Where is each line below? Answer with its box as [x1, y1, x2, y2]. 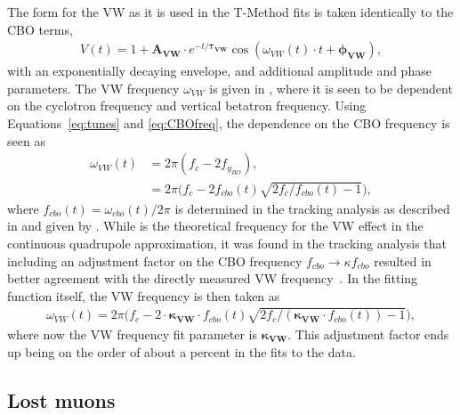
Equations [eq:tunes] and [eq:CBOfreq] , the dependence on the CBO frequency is [7, 114, 450, 132]
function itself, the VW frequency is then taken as [7, 286, 280, 305]
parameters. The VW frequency [7, 78, 180, 97]
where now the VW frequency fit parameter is [7, 324, 257, 343]
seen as [7, 131, 45, 150]
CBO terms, [7, 20, 73, 38]
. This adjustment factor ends [287, 324, 449, 343]
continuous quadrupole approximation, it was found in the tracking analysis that [7, 233, 448, 252]
